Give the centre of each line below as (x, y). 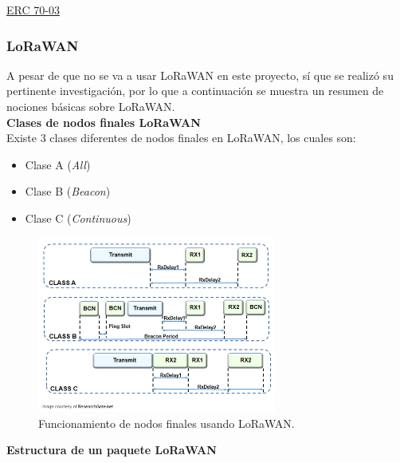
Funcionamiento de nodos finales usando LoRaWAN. (167, 423)
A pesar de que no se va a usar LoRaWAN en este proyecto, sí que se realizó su (200, 75)
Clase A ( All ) (58, 164)
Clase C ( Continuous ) (78, 218)
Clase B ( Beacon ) (68, 191)
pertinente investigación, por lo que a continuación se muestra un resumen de (195, 91)
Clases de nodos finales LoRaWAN (104, 122)
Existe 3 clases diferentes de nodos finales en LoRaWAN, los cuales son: (181, 138)
